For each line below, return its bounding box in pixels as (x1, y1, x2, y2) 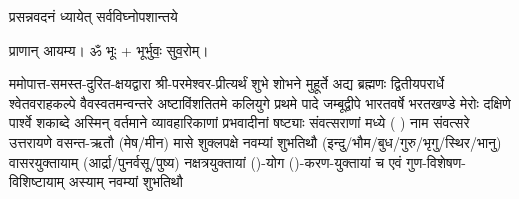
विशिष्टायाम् (9, 171, 65, 192)
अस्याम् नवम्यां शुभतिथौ (68, 171, 183, 192)
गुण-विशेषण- (406, 151, 466, 172)
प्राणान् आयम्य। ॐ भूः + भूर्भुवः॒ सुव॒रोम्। (9, 39, 209, 60)
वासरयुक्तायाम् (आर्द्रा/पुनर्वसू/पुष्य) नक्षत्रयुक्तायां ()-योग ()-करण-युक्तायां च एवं (9, 151, 402, 172)
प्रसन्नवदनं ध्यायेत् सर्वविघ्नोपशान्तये (9, 6, 178, 26)
